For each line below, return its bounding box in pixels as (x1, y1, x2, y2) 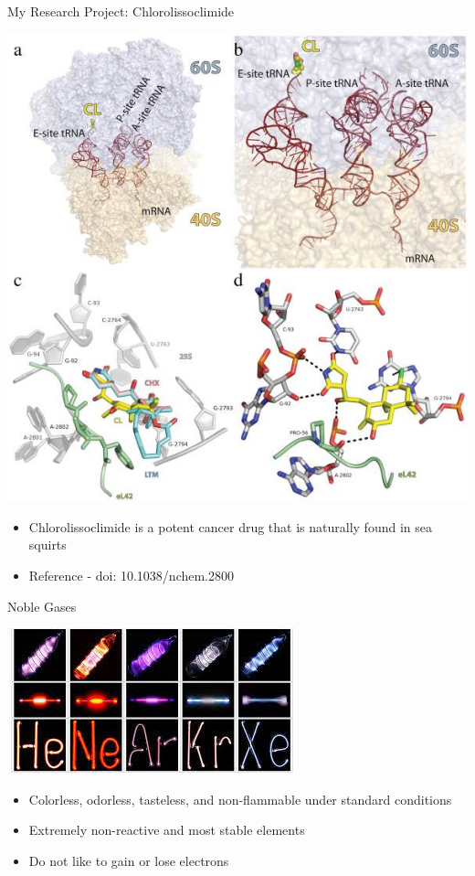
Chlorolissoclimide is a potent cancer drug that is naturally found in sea (28, 517, 432, 536)
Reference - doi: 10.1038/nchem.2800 (28, 566, 235, 585)
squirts (28, 535, 67, 554)
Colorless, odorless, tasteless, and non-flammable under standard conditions (28, 789, 452, 808)
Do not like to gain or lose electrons (28, 851, 229, 871)
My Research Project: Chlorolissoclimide (7, 2, 235, 20)
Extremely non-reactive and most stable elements (28, 820, 305, 839)
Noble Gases (7, 596, 77, 615)
